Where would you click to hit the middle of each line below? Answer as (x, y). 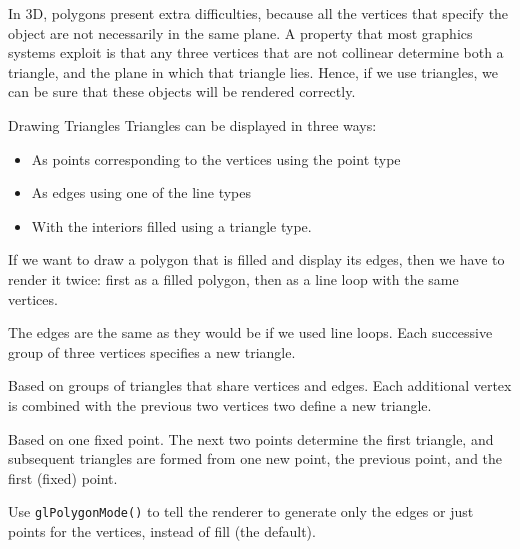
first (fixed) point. (63, 477)
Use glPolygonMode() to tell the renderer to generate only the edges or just (241, 511)
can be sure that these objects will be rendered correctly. (182, 91)
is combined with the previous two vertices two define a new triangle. (220, 404)
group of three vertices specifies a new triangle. (152, 351)
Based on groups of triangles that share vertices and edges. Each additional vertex (260, 385)
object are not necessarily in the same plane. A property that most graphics (240, 32)
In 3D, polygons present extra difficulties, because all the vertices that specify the (258, 13)
